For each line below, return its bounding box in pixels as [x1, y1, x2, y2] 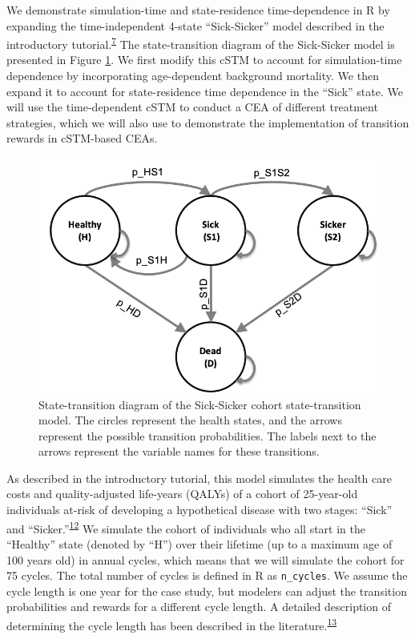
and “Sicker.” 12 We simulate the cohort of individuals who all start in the [6, 517, 365, 537]
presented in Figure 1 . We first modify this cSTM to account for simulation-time [6, 51, 402, 68]
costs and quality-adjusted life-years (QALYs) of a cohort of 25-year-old [6, 485, 358, 502]
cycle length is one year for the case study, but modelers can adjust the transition [6, 582, 407, 599]
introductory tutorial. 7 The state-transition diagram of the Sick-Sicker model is [6, 34, 395, 52]
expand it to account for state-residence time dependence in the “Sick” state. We [6, 82, 403, 99]
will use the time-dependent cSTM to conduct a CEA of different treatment [6, 98, 378, 115]
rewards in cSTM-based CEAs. [6, 130, 158, 147]
